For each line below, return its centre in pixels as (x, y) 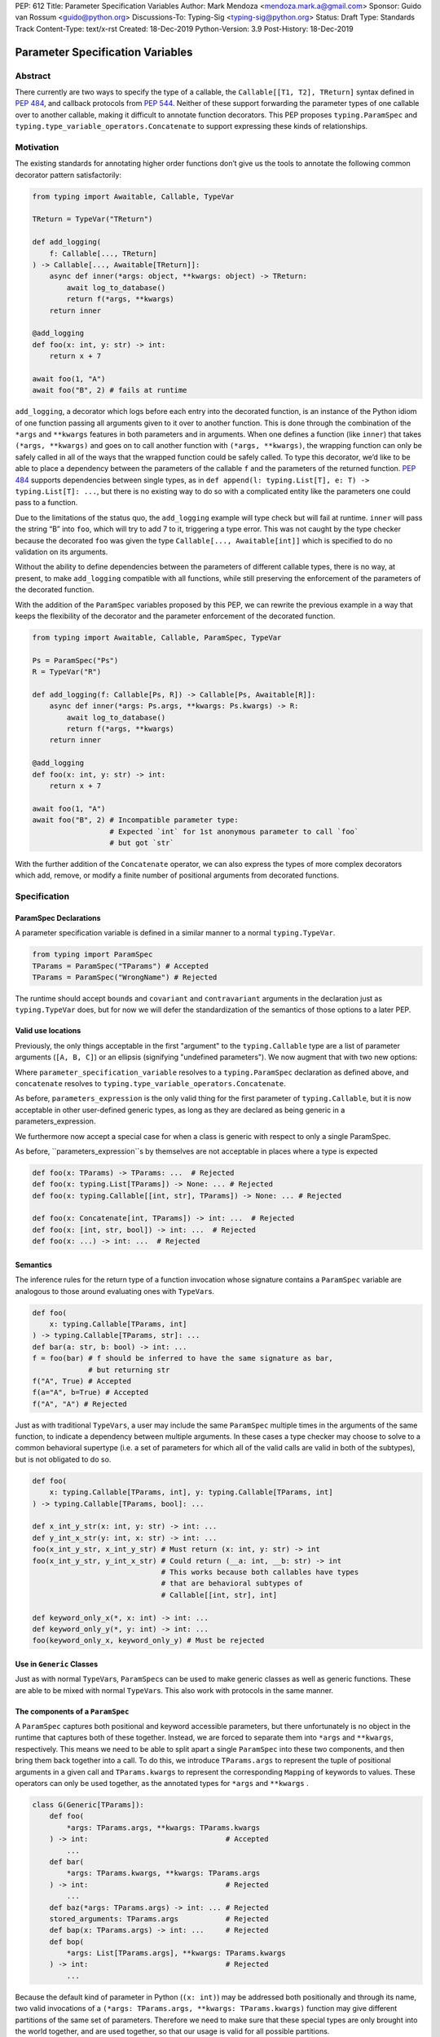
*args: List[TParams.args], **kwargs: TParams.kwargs (176, 1953)
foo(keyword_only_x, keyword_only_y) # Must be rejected (148, 1641)
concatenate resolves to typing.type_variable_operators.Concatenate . (151, 1083)
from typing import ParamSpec (92, 955)
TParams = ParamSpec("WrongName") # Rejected (125, 977)
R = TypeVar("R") (67, 672)
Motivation (37, 147)
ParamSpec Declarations (58, 917)
